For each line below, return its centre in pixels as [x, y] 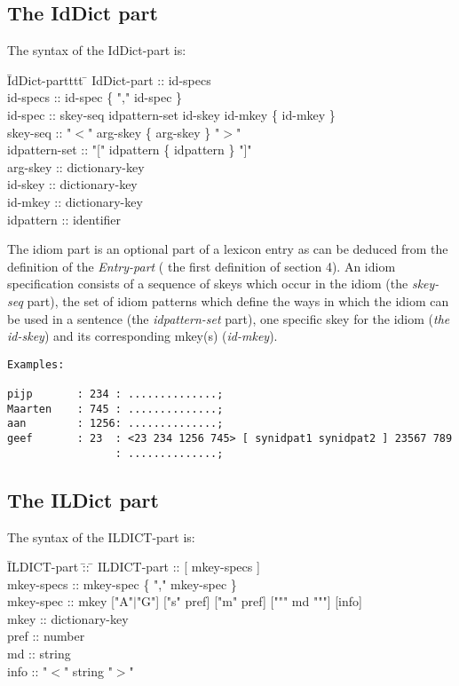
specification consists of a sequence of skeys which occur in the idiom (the [208, 284]
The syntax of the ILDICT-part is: [101, 536]
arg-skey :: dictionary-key [76, 166]
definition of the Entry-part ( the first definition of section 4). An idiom [202, 266]
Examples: [36, 364]
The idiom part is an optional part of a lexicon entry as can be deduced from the [228, 249]
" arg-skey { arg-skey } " [154, 132]
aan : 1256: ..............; [115, 424]
